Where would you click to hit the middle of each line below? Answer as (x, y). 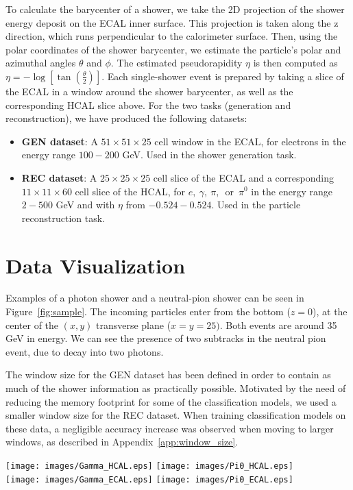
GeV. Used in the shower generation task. (209, 155)
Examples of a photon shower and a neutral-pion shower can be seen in (155, 298)
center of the (32, 324)
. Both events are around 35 (278, 324)
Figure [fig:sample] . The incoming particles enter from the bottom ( (148, 311)
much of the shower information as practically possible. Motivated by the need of (176, 388)
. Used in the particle (256, 205)
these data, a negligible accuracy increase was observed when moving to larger (170, 428)
